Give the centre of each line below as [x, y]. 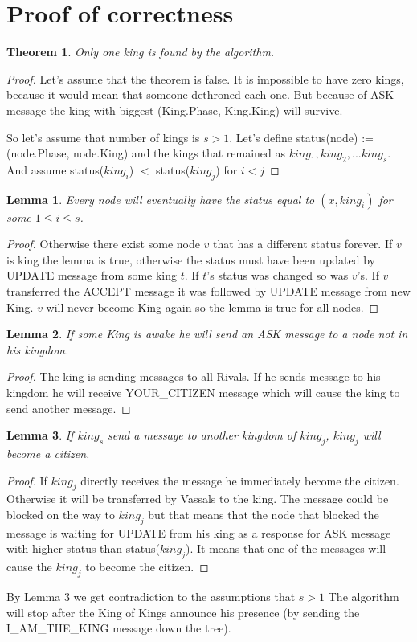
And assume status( [55, 169]
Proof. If [27, 480]
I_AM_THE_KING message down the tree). [119, 628]
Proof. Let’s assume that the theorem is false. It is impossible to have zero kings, [205, 78]
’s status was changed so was [278, 275]
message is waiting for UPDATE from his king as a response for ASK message [199, 532]
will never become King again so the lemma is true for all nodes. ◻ [213, 307]
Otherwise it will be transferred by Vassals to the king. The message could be [198, 499]
